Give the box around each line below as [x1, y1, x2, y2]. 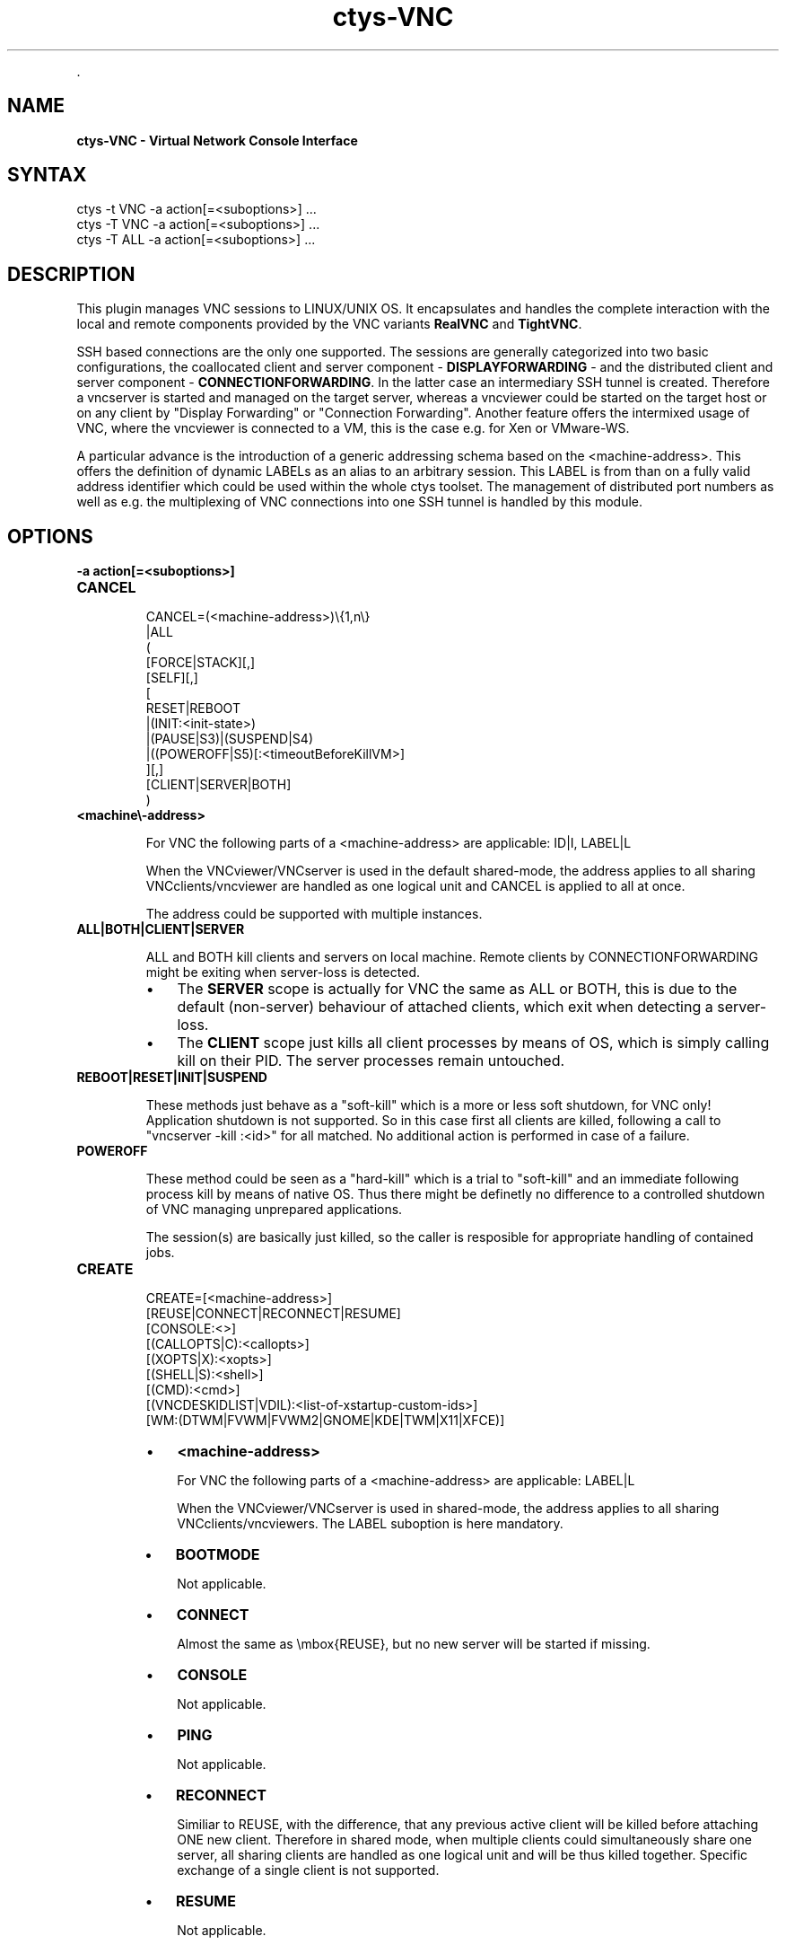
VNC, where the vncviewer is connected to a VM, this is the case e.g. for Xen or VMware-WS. [76, 420, 630, 436]
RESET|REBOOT [145, 700, 240, 717]
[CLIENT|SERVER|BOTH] [145, 777, 292, 793]
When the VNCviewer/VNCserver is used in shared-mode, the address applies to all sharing [177, 1501, 720, 1517]
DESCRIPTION [7, 262, 135, 286]
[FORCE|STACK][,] [145, 655, 256, 671]
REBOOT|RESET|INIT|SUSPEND [76, 1069, 267, 1086]
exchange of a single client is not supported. [177, 1862, 440, 1879]
